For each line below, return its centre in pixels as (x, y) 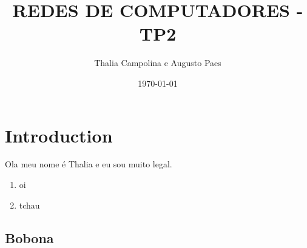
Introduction (59, 135)
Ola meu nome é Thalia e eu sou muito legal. (89, 164)
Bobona (29, 237)
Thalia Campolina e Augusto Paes (158, 63)
